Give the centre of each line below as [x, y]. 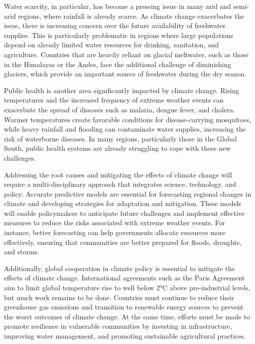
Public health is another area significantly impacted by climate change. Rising [122, 90]
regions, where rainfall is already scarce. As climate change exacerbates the [131, 16]
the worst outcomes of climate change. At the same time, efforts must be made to [127, 316]
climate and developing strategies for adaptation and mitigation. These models [123, 203]
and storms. [22, 252]
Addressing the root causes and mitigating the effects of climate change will [118, 174]
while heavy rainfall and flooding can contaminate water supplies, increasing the [125, 129]
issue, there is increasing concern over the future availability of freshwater [115, 25]
